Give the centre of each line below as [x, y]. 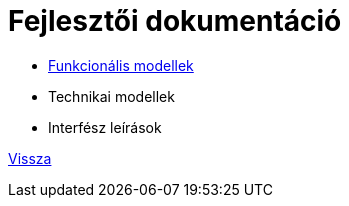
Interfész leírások [105, 127]
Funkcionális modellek [121, 65]
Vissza [30, 158]
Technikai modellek [111, 96]
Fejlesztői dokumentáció [175, 21]
